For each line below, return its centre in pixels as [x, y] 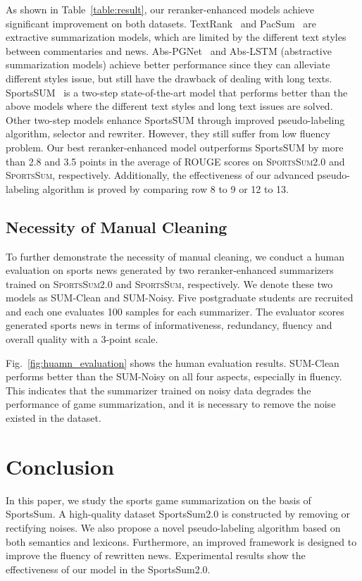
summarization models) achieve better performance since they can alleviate [168, 64]
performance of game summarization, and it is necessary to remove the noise [171, 404]
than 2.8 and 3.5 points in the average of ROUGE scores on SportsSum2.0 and [175, 161]
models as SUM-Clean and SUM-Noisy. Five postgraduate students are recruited [180, 298]
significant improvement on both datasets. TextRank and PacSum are [161, 23]
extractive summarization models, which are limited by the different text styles [176, 37]
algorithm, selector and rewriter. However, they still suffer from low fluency [168, 133]
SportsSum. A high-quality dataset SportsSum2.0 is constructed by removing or [178, 514]
